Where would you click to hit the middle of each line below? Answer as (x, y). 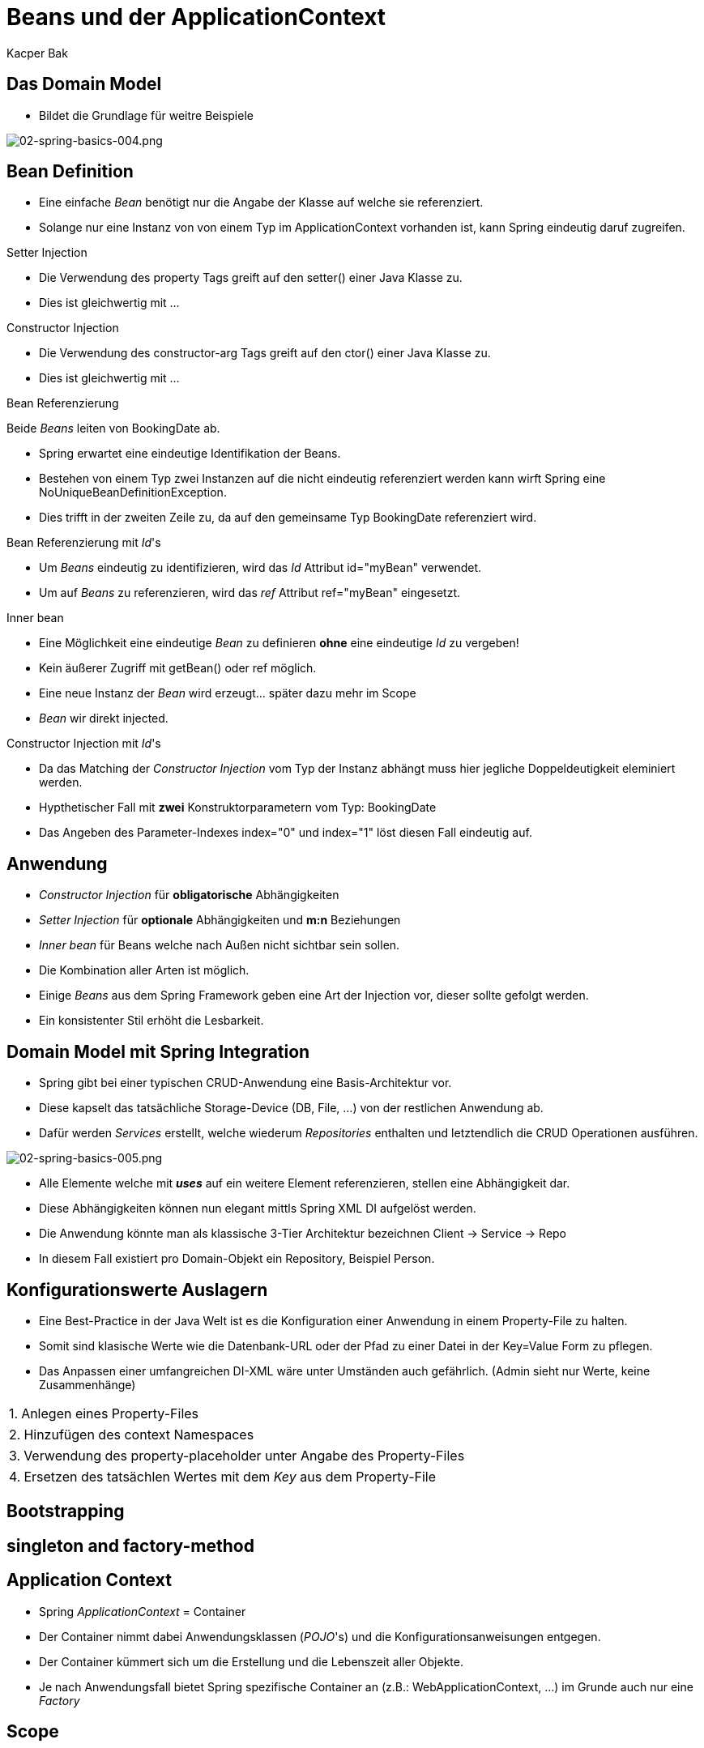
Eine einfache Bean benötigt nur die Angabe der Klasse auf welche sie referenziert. (261, 203)
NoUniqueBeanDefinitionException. (133, 492)
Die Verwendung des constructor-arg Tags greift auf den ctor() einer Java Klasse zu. (265, 353)
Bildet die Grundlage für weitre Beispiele (146, 115)
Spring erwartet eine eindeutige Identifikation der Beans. (190, 454)
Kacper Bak (37, 53)
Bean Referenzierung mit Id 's (84, 543)
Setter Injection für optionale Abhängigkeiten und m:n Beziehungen (220, 920)
